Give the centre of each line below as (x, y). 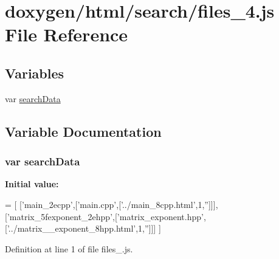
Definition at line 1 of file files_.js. (69, 248)
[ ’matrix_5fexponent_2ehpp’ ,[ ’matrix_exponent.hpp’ (104, 216)
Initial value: (32, 184)
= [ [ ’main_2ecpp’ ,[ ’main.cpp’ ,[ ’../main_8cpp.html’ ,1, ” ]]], (112, 204)
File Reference (67, 34)
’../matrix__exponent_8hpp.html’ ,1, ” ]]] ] (84, 228)
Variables (35, 73)
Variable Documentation (83, 131)
